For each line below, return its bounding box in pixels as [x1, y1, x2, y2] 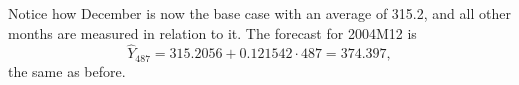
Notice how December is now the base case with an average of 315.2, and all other [8, 3, 511, 23]
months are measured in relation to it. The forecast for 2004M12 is [8, 22, 417, 43]
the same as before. [8, 60, 126, 81]
